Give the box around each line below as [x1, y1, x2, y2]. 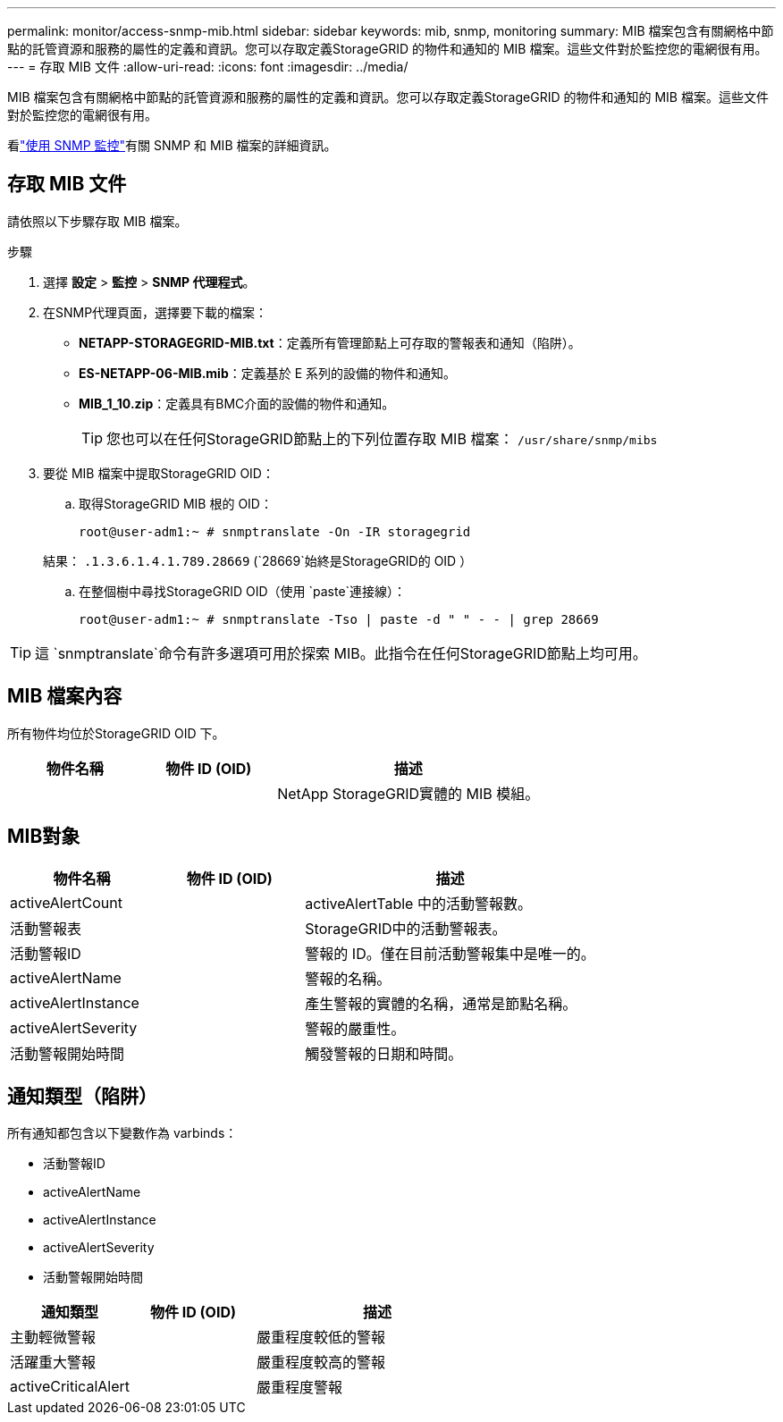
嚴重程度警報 [257, 1378, 343, 1397]
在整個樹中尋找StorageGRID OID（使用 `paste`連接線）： [79, 583, 407, 599]
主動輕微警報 [10, 1328, 97, 1347]
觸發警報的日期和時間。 [305, 1044, 463, 1063]
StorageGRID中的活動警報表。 [305, 919, 507, 938]
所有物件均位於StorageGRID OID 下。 [7, 725, 225, 741]
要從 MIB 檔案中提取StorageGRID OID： [43, 465, 274, 481]
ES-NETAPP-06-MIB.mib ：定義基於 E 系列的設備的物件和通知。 [79, 365, 457, 381]
